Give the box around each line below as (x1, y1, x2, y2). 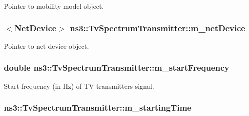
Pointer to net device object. (4, 40, 89, 51)
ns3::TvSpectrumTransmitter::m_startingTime (4, 101, 191, 114)
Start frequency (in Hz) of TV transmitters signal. (4, 80, 154, 91)
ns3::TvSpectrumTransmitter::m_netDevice (70, 21, 246, 34)
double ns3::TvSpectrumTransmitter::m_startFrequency (4, 61, 229, 74)
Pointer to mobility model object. (4, 1, 104, 11)
